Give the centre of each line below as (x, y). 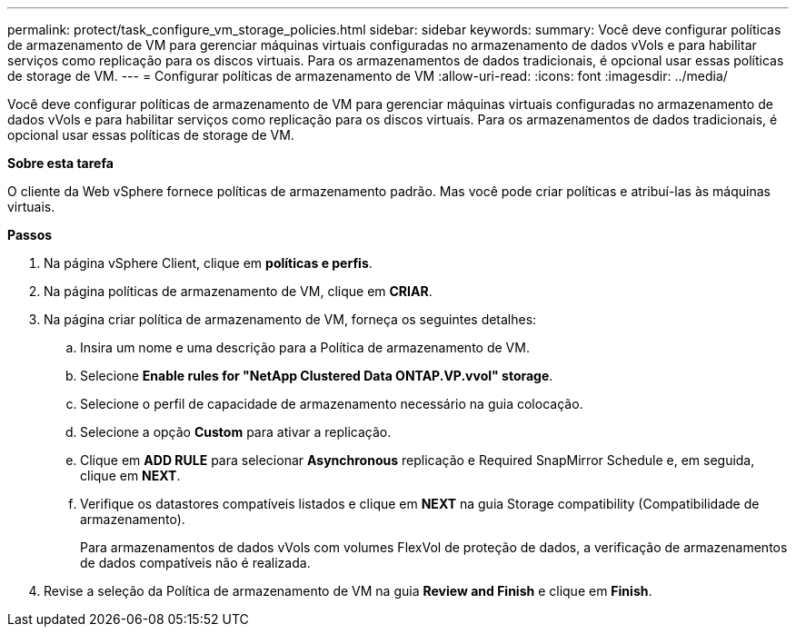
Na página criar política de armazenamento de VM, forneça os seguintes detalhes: (290, 319)
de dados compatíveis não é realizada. (195, 563)
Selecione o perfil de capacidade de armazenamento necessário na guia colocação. (332, 404)
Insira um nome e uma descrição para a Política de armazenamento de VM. (305, 347)
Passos (30, 235)
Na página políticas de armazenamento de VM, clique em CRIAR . (238, 291)
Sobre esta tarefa (60, 163)
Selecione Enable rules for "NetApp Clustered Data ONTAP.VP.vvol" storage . (317, 376)
